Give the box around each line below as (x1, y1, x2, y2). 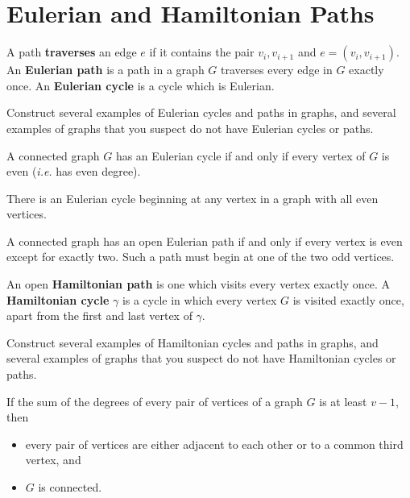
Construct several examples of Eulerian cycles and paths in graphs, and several (6, 104, 396, 121)
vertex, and (25, 451, 81, 468)
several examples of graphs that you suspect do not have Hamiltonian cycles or (6, 350, 396, 367)
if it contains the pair (149, 44, 255, 60)
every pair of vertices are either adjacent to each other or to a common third (25, 435, 404, 452)
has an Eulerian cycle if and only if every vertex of (115, 147, 366, 164)
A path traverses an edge (6, 44, 137, 60)
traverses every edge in (221, 61, 333, 78)
